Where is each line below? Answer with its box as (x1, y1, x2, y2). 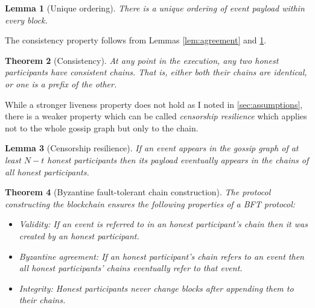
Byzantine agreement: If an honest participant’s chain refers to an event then (19, 250, 304, 262)
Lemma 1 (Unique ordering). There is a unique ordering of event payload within (5, 2, 305, 14)
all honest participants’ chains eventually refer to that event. (19, 262, 243, 274)
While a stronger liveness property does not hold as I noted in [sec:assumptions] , (5, 98, 303, 110)
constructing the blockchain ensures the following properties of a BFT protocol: (5, 197, 296, 210)
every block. (5, 13, 48, 26)
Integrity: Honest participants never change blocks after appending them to (19, 281, 294, 294)
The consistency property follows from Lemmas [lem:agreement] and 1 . (5, 34, 267, 46)
